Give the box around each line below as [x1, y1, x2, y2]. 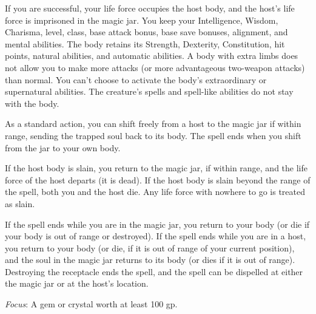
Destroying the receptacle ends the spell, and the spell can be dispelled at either [5, 265, 303, 278]
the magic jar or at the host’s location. [5, 277, 149, 290]
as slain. [5, 197, 35, 210]
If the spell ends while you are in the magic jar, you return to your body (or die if [5, 217, 310, 230]
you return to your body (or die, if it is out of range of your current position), [5, 241, 295, 254]
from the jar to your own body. [5, 141, 121, 154]
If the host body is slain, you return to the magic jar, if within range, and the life [5, 162, 308, 174]
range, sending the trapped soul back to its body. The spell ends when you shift [5, 129, 301, 142]
